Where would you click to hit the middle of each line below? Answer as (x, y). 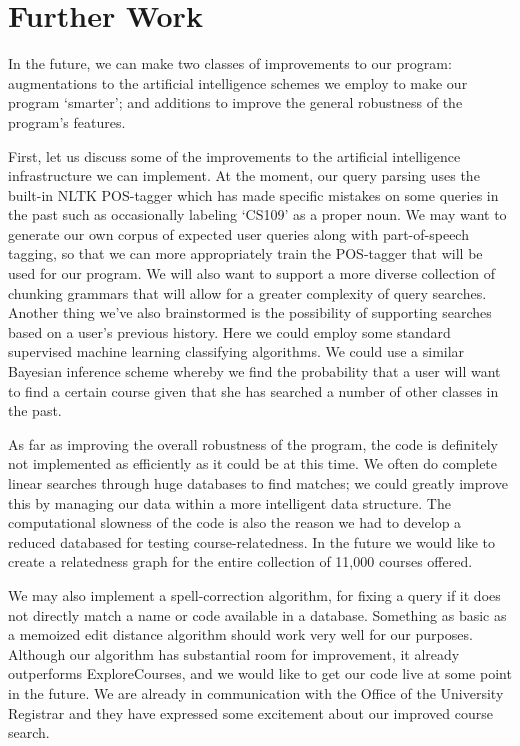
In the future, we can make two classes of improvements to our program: (230, 63)
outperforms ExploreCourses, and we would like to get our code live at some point (260, 673)
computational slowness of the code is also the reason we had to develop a (235, 522)
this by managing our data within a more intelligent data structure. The (229, 502)
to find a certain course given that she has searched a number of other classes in (253, 390)
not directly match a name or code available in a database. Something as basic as (257, 614)
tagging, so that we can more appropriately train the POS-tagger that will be (245, 253)
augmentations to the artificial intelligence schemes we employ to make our (238, 82)
